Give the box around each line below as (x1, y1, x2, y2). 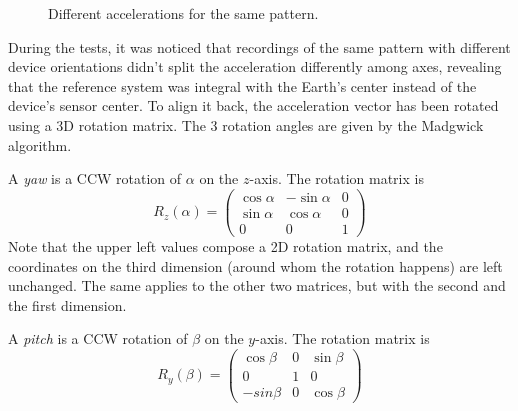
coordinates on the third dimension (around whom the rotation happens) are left (8, 255, 503, 276)
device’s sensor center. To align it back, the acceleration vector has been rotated (8, 95, 499, 116)
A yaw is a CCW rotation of (8, 168, 182, 189)
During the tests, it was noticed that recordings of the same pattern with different (8, 36, 511, 57)
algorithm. (8, 134, 72, 155)
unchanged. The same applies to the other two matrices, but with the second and (8, 275, 506, 296)
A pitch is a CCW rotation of (8, 328, 188, 349)
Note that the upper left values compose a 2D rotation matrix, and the (8, 235, 443, 256)
